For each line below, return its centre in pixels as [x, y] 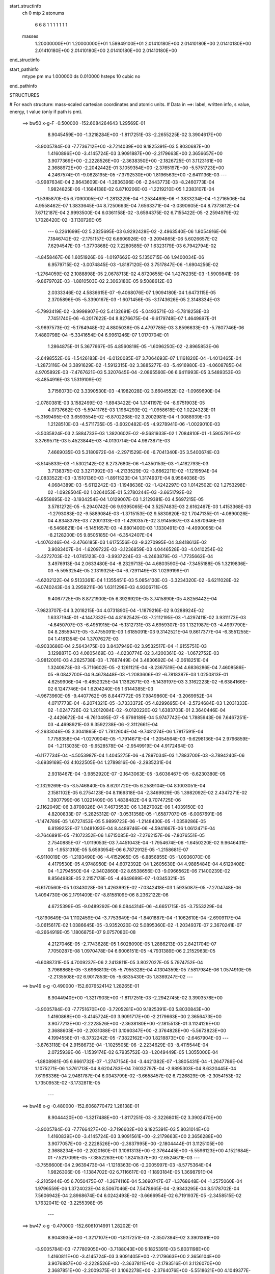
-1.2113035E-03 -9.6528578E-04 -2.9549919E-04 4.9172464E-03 [124, 746]
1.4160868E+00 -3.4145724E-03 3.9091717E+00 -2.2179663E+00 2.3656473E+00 [134, 1016]
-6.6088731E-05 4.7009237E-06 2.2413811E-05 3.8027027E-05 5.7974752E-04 [119, 963]
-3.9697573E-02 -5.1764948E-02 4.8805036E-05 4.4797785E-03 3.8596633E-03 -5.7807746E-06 [140, 328]
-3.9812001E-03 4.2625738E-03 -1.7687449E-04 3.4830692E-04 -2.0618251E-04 [122, 660]
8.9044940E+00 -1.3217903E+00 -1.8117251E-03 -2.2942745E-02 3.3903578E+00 [135, 998]
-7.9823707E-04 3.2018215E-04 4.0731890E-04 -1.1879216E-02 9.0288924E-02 [119, 610]
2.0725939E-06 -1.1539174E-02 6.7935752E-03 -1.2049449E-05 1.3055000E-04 [133, 1052]
